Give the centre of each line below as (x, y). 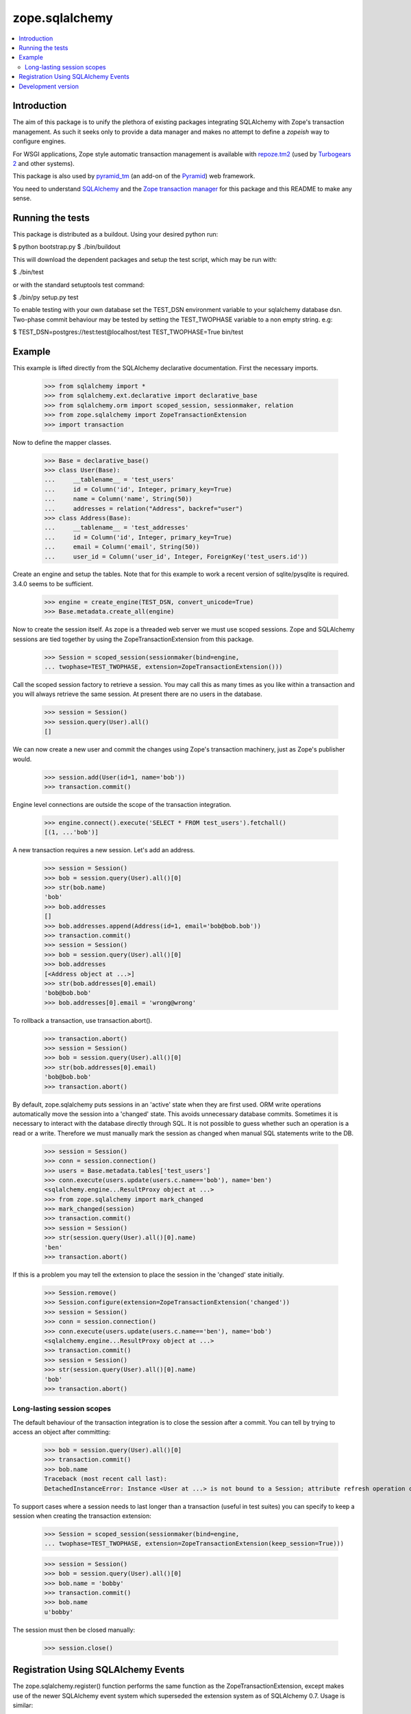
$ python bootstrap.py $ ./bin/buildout (67, 247)
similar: (23, 1705)
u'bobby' (59, 1612)
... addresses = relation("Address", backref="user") (144, 508)
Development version (49, 86)
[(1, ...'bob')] (72, 832)
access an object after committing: (62, 1432)
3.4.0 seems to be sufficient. (53, 583)
